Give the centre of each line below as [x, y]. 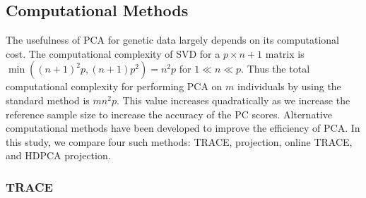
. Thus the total [276, 69]
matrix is [285, 53]
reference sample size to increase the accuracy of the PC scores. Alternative [169, 114]
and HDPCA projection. [58, 155]
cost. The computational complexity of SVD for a [113, 53]
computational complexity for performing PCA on [114, 86]
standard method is [48, 100]
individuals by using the [289, 86]
